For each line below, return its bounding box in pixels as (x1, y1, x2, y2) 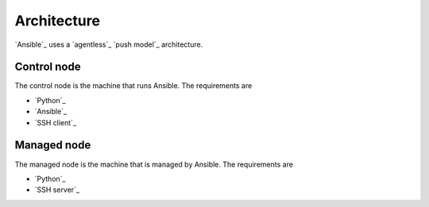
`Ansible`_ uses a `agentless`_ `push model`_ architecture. (14, 40, 203, 49)
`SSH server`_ (34, 185, 79, 194)
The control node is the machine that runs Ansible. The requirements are (14, 81, 253, 90)
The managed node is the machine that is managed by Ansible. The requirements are (14, 159, 294, 169)
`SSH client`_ (34, 117, 77, 127)
